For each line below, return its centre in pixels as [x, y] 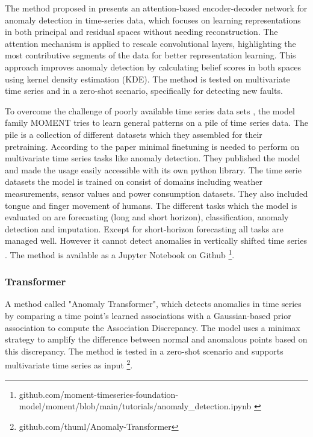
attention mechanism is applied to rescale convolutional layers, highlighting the [150, 43]
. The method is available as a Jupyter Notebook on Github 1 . [120, 253]
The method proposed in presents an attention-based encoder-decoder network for [156, 8]
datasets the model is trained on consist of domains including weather [134, 181]
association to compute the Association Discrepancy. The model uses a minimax [153, 327]
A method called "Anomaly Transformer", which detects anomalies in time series [153, 304]
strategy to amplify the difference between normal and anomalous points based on [156, 339]
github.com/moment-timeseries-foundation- [99, 394]
